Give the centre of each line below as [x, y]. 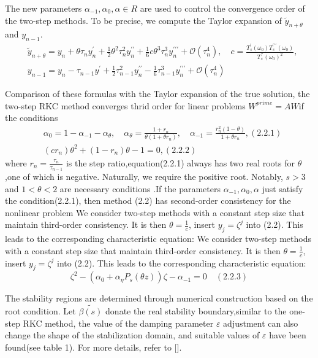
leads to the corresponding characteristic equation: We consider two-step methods [158, 239]
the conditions [32, 118]
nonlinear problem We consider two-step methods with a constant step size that [155, 212]
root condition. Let [40, 311]
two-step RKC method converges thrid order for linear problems [125, 105]
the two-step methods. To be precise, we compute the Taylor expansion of [143, 20]
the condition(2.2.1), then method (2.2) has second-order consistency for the [148, 200]
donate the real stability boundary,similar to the [196, 311]
